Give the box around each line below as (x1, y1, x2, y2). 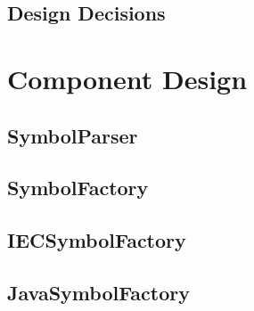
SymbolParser (7, 121, 138, 149)
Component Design (7, 60, 248, 96)
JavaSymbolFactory (7, 278, 190, 306)
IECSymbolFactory (7, 226, 186, 254)
